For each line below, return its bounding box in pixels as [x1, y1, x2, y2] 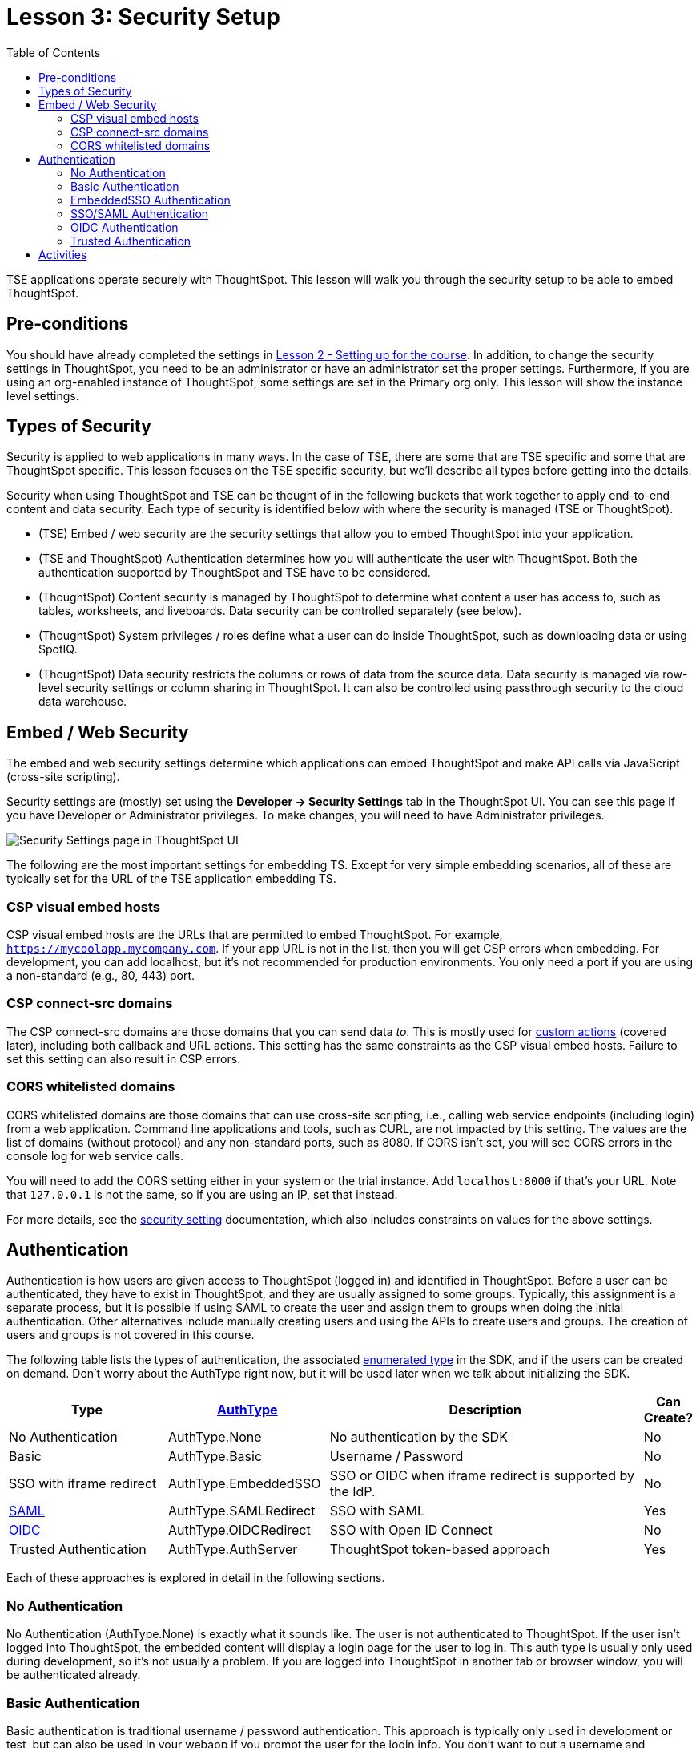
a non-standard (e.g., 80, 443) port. [6, 969, 195, 983]
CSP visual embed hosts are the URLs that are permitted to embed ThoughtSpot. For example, [6, 928, 503, 942]
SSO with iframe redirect [9, 1475, 157, 1492]
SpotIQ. [38, 642, 78, 657]
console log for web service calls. [6, 1148, 184, 1163]
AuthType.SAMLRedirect [167, 1503, 316, 1519]
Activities [38, 247, 87, 261]
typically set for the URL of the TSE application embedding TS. [6, 872, 336, 886]
